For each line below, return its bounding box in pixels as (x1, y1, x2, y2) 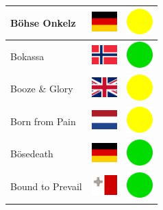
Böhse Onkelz (10, 15, 76, 29)
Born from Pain (10, 114, 76, 128)
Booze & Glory (10, 81, 73, 96)
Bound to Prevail (10, 179, 82, 194)
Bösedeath (10, 146, 53, 161)
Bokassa (10, 49, 45, 63)
